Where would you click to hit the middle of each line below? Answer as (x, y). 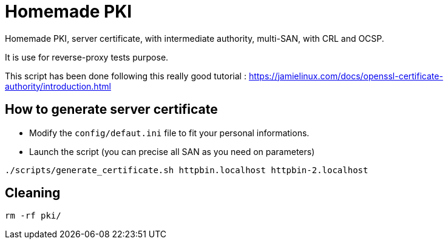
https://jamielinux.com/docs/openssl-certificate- (346, 76)
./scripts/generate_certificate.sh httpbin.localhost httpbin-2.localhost (187, 170)
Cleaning (33, 193)
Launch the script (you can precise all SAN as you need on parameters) (172, 151)
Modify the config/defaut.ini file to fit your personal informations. (169, 133)
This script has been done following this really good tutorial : (126, 76)
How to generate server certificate (111, 110)
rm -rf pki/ (33, 216)
